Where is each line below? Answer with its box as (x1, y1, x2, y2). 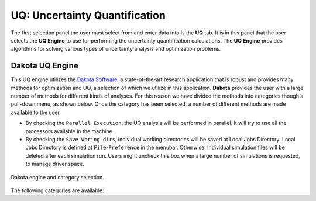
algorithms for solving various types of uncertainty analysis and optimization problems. (11, 46, 221, 53)
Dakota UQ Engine (11, 61, 78, 71)
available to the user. (11, 109, 61, 116)
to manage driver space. (25, 161, 85, 168)
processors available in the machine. (25, 127, 114, 134)
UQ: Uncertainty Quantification (11, 9, 166, 22)
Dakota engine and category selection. (11, 174, 105, 181)
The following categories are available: (11, 187, 105, 194)
